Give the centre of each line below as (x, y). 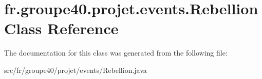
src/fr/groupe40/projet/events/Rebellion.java (76, 70)
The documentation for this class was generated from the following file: (116, 53)
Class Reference (61, 28)
